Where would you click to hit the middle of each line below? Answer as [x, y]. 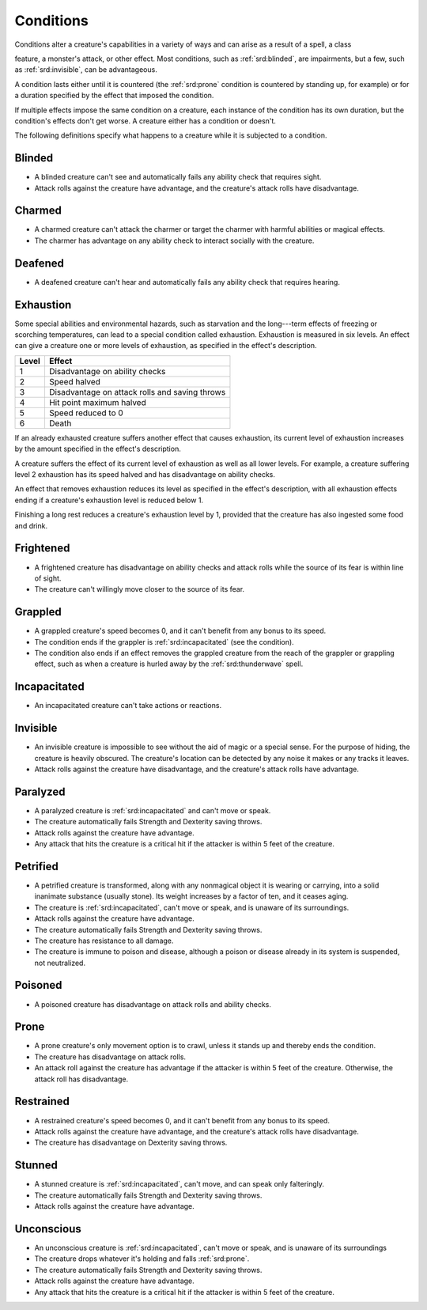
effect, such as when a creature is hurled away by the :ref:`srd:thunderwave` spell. [169, 664]
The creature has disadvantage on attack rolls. [110, 1057]
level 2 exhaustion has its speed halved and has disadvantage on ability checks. [145, 475]
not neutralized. [60, 963]
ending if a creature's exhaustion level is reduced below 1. [109, 500]
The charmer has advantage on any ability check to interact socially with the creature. [174, 240]
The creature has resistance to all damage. [104, 941]
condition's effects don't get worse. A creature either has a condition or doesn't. [145, 121]
